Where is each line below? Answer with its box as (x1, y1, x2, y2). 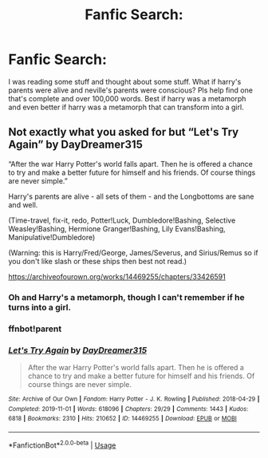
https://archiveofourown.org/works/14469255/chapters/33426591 (8, 271, 226, 281)
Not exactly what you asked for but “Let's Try (8, 125, 239, 139)
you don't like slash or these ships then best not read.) (8, 256, 187, 266)
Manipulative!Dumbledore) (8, 232, 96, 242)
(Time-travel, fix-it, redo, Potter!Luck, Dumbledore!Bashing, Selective (8, 215, 236, 225)
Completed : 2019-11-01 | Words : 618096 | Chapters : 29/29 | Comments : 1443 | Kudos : (8, 405, 249, 413)
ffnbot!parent (8, 323, 62, 334)
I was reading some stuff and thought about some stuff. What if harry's (8, 77, 242, 86)
